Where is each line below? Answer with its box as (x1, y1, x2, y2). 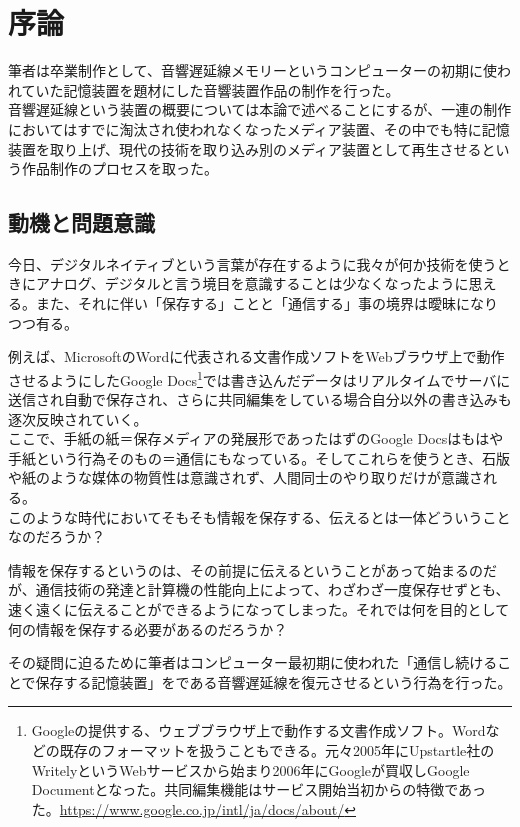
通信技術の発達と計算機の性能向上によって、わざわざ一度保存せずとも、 (35, 579, 510, 600)
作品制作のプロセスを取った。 (21, 158, 218, 179)
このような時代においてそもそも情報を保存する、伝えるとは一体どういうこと (8, 506, 511, 527)
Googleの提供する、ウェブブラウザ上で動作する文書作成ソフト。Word (31, 720, 486, 741)
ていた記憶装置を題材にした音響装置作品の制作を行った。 (21, 79, 400, 100)
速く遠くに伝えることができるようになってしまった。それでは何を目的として (8, 599, 510, 620)
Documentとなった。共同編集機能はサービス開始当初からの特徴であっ (31, 779, 487, 800)
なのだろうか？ (8, 526, 106, 547)
